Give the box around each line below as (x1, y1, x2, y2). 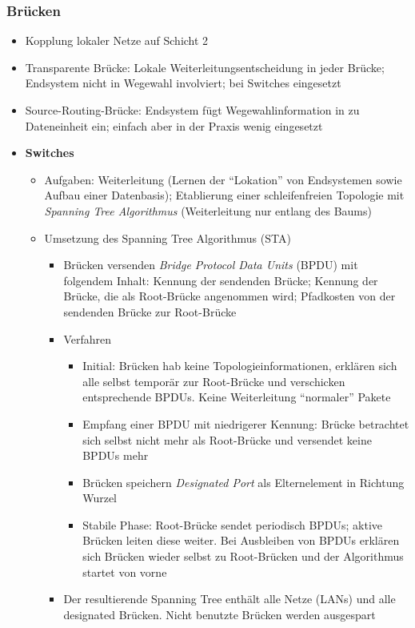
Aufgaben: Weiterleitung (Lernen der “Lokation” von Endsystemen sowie (44, 171, 402, 187)
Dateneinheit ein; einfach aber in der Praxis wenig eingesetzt (25, 117, 323, 134)
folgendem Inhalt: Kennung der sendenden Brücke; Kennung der (63, 272, 378, 288)
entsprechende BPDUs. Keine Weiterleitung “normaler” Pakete (82, 388, 391, 405)
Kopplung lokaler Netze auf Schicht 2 (25, 32, 209, 49)
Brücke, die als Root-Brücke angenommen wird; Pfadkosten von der (63, 288, 396, 304)
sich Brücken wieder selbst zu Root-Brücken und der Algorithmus (82, 548, 404, 565)
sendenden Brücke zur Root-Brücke (63, 303, 237, 320)
